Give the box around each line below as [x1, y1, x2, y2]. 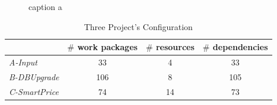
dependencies [212, 41, 268, 53]
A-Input [9, 56, 38, 68]
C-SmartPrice [9, 85, 59, 97]
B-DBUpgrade [9, 70, 59, 83]
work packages [77, 41, 138, 53]
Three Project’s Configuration [84, 20, 193, 32]
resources [155, 41, 195, 53]
